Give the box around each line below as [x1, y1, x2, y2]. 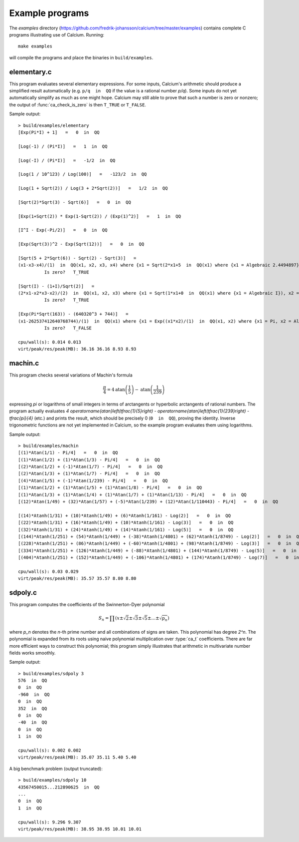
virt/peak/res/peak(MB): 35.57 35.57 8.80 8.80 [18, 576, 137, 581]
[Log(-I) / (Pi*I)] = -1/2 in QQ [18, 157, 116, 163]
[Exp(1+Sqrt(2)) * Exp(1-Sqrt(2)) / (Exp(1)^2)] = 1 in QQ [18, 213, 181, 219]
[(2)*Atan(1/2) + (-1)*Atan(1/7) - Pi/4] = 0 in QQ [18, 464, 163, 469]
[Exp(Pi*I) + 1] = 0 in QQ [18, 129, 100, 135]
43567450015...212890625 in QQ [18, 784, 100, 790]
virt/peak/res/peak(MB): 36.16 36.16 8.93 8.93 [18, 346, 137, 352]
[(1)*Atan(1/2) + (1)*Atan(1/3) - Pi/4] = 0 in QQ [18, 457, 160, 462]
